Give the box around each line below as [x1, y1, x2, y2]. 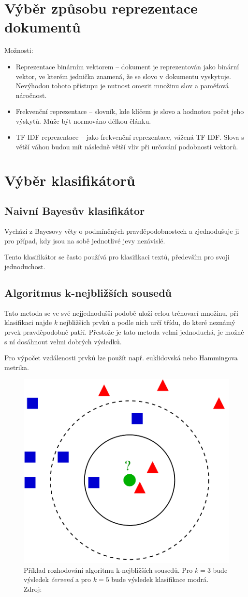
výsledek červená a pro [24, 574, 91, 584]
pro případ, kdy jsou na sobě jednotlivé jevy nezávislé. [4, 235, 165, 245]
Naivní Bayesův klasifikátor [4, 203, 145, 218]
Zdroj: [24, 583, 42, 594]
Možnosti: [4, 45, 33, 55]
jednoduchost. [4, 261, 45, 272]
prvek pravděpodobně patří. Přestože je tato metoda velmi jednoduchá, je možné [4, 327, 244, 337]
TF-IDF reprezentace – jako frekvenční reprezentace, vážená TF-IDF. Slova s [15, 132, 244, 142]
